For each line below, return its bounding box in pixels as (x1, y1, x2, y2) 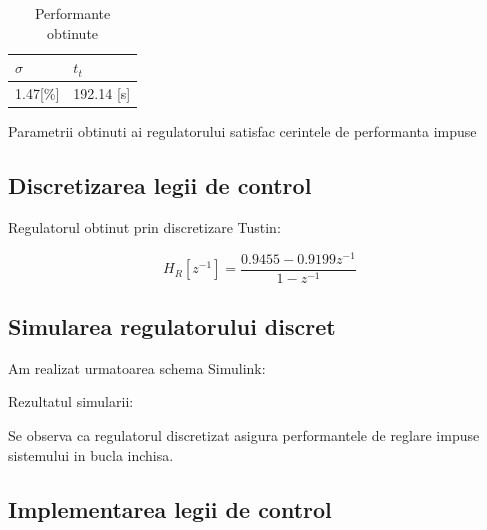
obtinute (47, 22, 99, 43)
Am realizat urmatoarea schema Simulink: (8, 357, 266, 378)
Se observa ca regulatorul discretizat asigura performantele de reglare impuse (8, 425, 480, 446)
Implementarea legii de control (8, 493, 332, 524)
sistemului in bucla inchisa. (8, 444, 174, 465)
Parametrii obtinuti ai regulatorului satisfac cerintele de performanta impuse (8, 121, 477, 142)
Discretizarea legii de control (8, 170, 312, 201)
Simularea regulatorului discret (8, 311, 336, 342)
